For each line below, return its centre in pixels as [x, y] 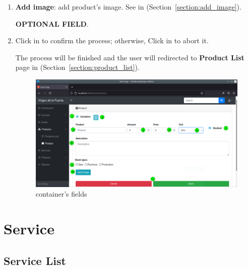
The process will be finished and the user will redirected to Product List [130, 57]
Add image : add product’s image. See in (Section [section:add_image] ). [128, 7]
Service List [35, 260]
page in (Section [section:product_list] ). [77, 67]
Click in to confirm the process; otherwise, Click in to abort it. [112, 40]
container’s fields [61, 194]
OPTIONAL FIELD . [52, 23]
